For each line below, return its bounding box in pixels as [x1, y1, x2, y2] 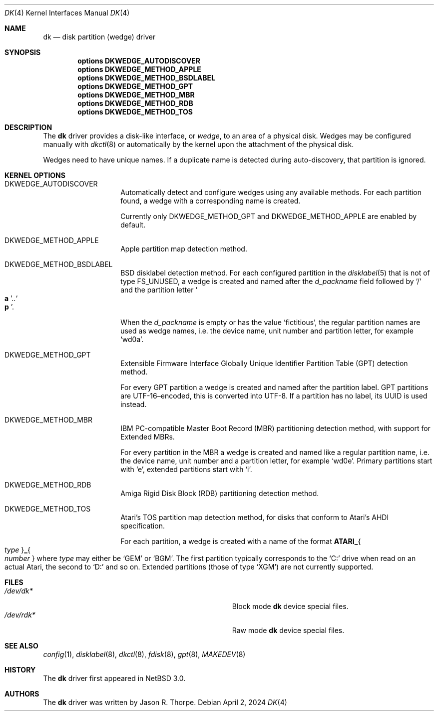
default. [120, 220, 146, 229]
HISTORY [4, 665, 36, 674]
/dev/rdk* [4, 610, 35, 619]
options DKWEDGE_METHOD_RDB [77, 99, 193, 107]
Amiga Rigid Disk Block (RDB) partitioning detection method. [120, 489, 319, 497]
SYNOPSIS [4, 48, 41, 56]
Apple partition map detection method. [120, 244, 247, 253]
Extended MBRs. [120, 432, 175, 441]
